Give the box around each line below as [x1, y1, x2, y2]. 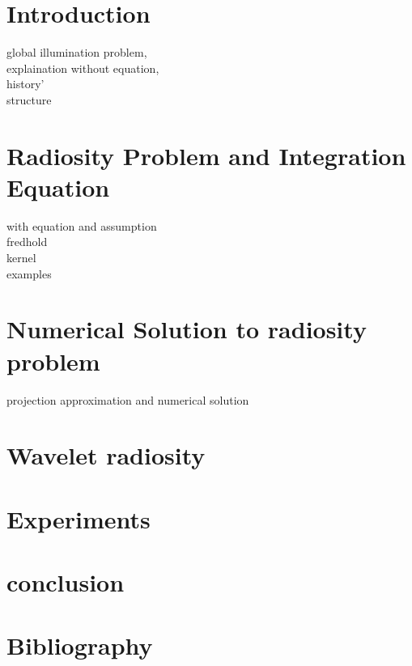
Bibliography [6, 629, 153, 662]
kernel [6, 249, 36, 265]
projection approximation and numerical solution [6, 391, 249, 408]
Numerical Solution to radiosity [6, 312, 367, 346]
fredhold [6, 233, 48, 250]
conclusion [6, 566, 125, 599]
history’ [6, 75, 45, 92]
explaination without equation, [6, 59, 159, 76]
